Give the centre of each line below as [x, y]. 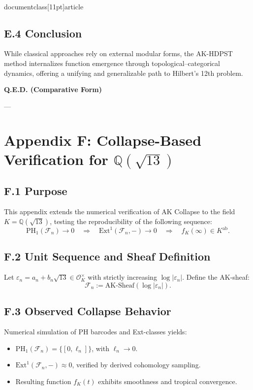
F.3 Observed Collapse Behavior [88, 311]
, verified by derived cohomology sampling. [136, 365]
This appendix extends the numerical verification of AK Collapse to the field [120, 211]
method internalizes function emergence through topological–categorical [112, 63]
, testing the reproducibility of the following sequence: [131, 221]
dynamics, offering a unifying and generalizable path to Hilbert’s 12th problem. [124, 73]
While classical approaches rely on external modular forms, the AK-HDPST [118, 53]
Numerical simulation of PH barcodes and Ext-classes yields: [95, 332]
